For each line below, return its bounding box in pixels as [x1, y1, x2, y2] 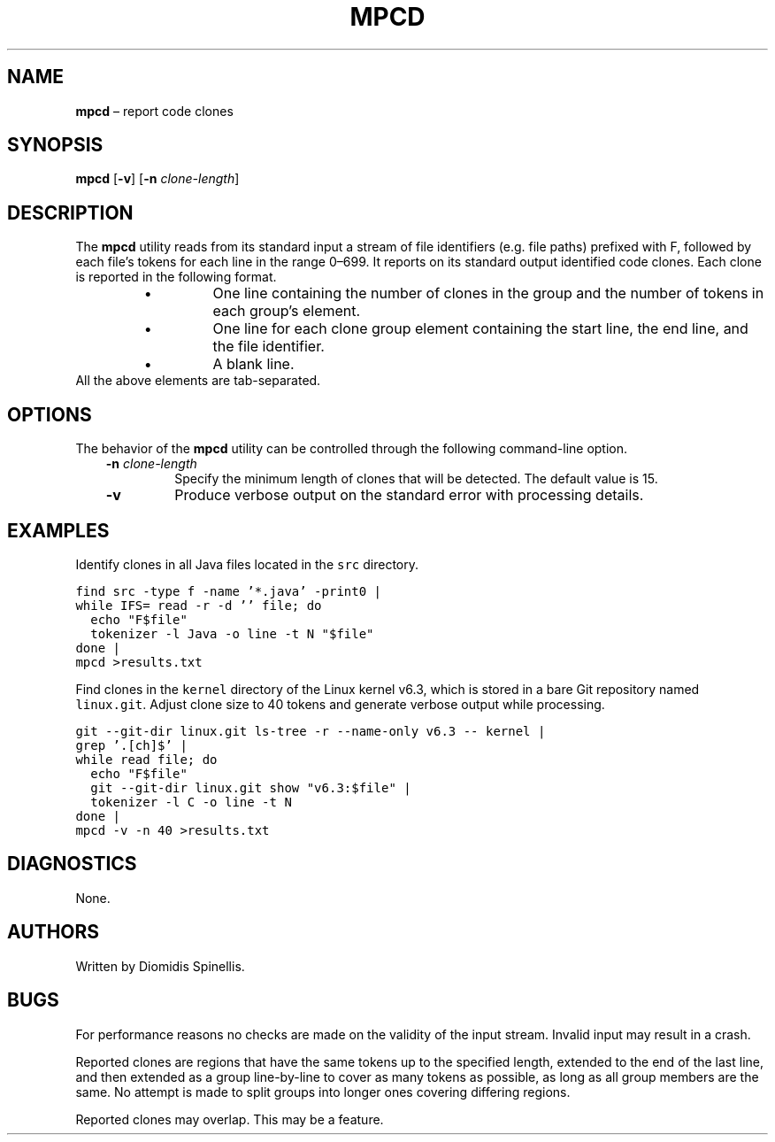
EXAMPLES [7, 519, 110, 542]
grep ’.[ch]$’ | [75, 737, 188, 752]
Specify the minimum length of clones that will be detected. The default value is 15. [174, 471, 658, 487]
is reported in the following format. [75, 269, 277, 285]
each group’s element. [212, 302, 361, 320]
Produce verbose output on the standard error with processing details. [174, 486, 644, 505]
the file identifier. [212, 337, 325, 356]
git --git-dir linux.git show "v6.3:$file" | [90, 780, 411, 795]
